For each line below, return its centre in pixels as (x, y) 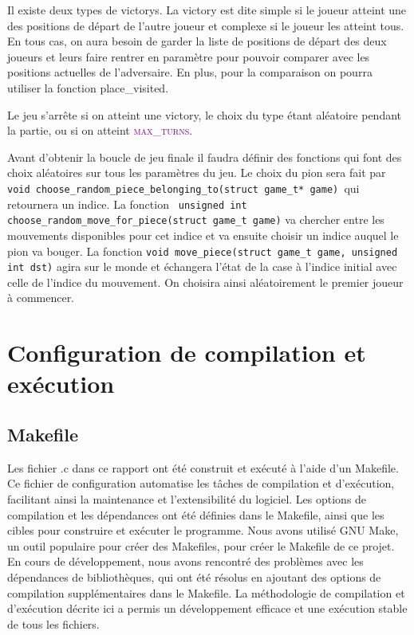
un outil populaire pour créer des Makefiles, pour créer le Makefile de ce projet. (201, 545)
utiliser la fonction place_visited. (88, 87)
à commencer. (41, 298)
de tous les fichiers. (53, 623)
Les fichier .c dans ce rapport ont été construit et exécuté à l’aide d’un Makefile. (203, 467)
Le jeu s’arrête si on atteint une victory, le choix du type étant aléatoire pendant (205, 114)
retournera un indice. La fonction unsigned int (127, 204)
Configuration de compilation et (187, 353)
